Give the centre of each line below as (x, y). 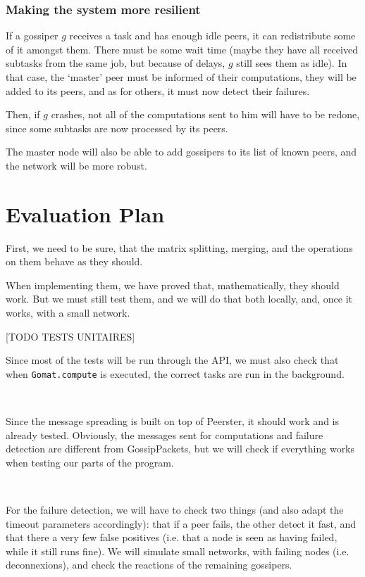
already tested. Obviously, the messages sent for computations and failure (165, 435)
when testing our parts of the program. (90, 462)
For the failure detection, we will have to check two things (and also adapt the (175, 510)
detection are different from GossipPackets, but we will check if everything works (180, 449)
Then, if (23, 114)
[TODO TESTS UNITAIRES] (70, 336)
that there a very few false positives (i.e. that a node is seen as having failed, (172, 537)
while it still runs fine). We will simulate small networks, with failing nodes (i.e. (178, 551)
